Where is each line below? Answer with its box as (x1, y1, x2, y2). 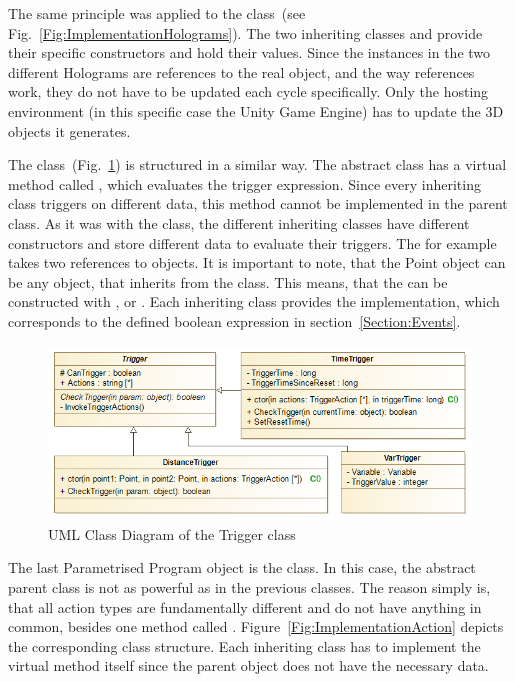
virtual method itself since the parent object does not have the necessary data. (8, 655, 489, 676)
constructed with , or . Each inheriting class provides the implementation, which (8, 291, 500, 312)
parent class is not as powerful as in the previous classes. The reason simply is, (8, 576, 491, 597)
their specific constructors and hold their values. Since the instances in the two (8, 42, 491, 63)
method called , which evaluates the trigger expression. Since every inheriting (8, 173, 481, 194)
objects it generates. (8, 120, 131, 141)
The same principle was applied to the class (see (8, 3, 306, 23)
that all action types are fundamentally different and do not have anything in (8, 596, 482, 617)
